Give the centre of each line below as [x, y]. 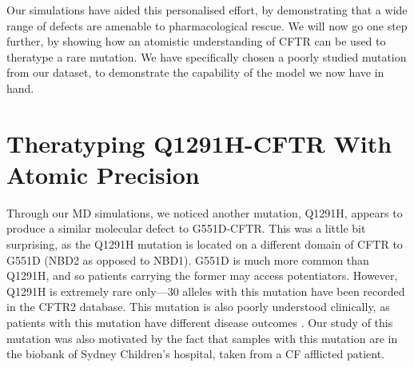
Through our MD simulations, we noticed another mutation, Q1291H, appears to [205, 212]
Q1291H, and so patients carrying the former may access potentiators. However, [202, 275]
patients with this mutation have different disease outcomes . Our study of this [200, 323]
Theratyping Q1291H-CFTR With [199, 143]
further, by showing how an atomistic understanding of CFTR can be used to [196, 41]
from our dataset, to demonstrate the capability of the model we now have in [195, 72]
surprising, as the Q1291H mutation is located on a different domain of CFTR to [205, 244]
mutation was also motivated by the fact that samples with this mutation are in [202, 338]
